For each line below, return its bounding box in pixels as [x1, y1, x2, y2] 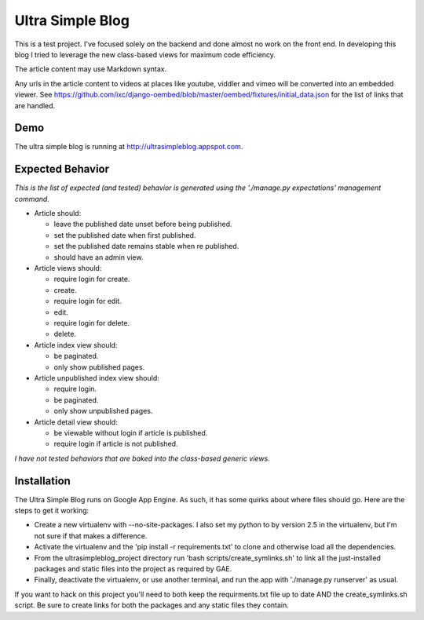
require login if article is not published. [53, 439, 178, 449]
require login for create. [53, 275, 130, 284]
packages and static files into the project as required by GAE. [34, 563, 232, 573]
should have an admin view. [53, 252, 144, 262]
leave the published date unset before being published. [53, 220, 232, 229]
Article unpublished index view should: [34, 373, 160, 382]
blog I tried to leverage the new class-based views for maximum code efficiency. [14, 49, 276, 59]
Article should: [34, 209, 82, 218]
